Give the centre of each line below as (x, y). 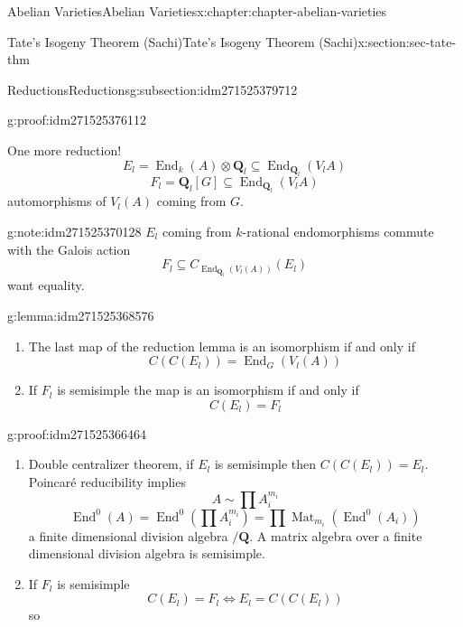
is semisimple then (265, 464)
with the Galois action (69, 249)
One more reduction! (65, 150)
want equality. (46, 285)
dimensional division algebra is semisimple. (147, 553)
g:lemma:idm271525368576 (81, 315)
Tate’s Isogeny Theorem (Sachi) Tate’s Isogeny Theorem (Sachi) (183, 41)
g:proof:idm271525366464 (77, 433)
